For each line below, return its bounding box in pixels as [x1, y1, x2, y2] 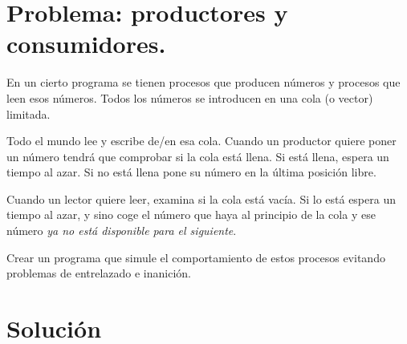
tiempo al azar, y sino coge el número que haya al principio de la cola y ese [6, 206, 376, 223]
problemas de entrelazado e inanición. [6, 265, 191, 281]
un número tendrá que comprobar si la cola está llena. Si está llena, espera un [6, 148, 389, 164]
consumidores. [6, 27, 166, 60]
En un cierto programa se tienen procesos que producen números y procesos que [6, 74, 401, 91]
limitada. [6, 105, 51, 122]
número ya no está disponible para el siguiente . [6, 222, 237, 239]
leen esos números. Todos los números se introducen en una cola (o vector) [6, 89, 373, 106]
